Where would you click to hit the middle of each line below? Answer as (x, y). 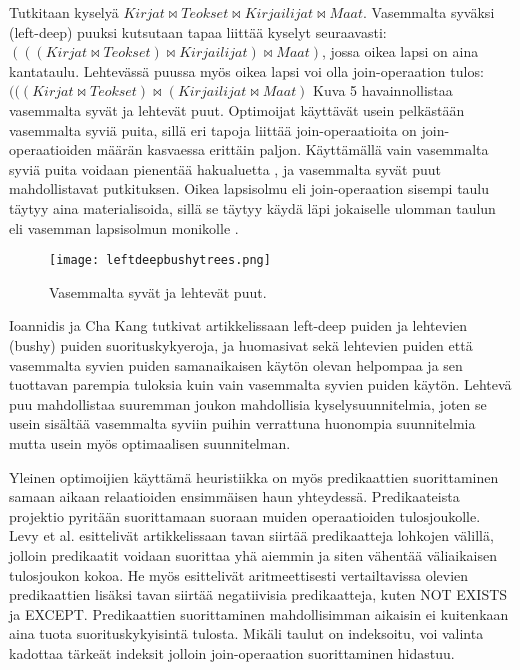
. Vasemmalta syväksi (429, 12)
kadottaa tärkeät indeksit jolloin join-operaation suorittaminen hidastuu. (232, 652)
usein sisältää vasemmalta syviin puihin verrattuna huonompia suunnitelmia (242, 423)
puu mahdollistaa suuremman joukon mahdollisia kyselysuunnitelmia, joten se (248, 403)
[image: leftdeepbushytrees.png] (160, 260)
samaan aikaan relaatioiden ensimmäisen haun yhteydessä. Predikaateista (234, 496)
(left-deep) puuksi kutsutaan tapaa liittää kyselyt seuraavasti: (198, 31)
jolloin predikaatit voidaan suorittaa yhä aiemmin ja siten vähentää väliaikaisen (253, 554)
